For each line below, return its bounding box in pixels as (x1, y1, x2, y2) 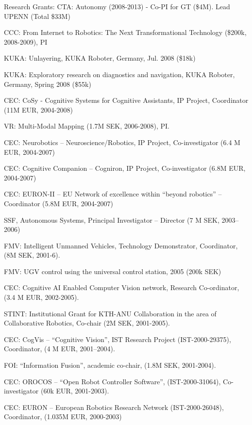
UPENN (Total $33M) (4, 11, 70, 21)
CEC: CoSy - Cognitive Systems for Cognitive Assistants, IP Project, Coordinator (4, 95, 249, 105)
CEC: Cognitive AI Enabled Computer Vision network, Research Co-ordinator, (4, 282, 239, 293)
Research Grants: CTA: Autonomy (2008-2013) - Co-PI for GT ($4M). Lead (4, 1, 230, 11)
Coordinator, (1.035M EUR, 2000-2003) (4, 411, 122, 422)
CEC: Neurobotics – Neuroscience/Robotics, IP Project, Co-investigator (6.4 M (4, 137, 240, 147)
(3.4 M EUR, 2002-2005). (4, 292, 79, 302)
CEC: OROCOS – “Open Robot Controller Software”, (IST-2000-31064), (4, 376, 221, 386)
